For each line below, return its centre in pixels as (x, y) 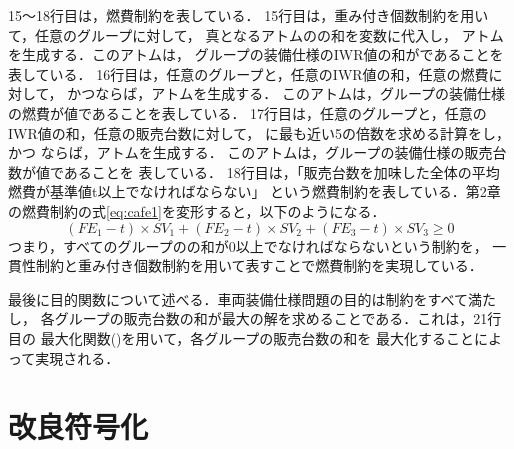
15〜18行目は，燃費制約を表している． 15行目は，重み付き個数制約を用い (248, 15)
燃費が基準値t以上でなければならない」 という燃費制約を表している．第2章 (254, 191)
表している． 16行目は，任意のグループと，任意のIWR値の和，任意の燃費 (248, 73)
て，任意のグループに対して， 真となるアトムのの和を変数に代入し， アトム (256, 34)
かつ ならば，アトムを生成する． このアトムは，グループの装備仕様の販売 (250, 152)
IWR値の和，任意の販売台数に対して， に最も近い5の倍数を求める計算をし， (259, 132)
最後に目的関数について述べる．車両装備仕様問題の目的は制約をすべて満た (252, 298)
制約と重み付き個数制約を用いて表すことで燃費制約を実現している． (259, 265)
